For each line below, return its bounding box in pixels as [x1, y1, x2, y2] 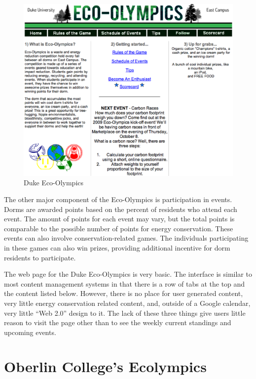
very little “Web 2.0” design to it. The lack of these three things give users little [4, 307, 246, 318]
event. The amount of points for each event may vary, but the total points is [4, 213, 235, 224]
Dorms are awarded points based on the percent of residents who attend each [4, 204, 237, 214]
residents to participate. [4, 252, 76, 262]
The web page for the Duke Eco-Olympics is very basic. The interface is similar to [4, 269, 252, 279]
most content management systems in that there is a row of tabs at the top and [4, 278, 245, 289]
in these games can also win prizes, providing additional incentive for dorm [4, 242, 230, 253]
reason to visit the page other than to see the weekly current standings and [4, 317, 231, 328]
